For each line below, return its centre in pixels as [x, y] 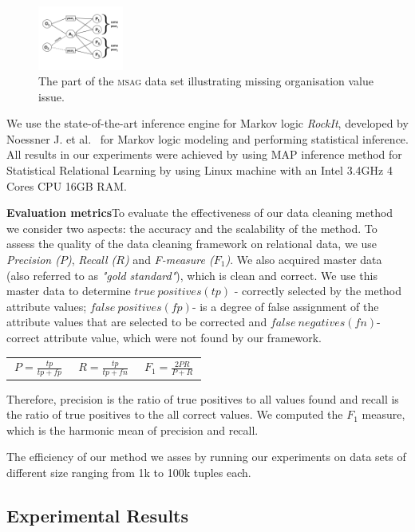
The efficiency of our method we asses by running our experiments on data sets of [206, 457]
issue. [51, 96]
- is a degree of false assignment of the [285, 306]
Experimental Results [97, 516]
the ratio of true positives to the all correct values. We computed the [175, 414]
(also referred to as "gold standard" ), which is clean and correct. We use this [192, 275]
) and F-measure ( [169, 260]
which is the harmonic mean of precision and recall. [132, 430]
